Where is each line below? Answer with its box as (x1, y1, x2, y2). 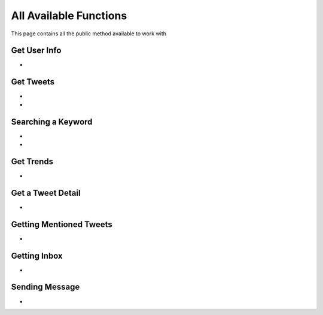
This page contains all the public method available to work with (11, 30, 167, 37)
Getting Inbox (11, 250, 63, 261)
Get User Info (11, 46, 62, 56)
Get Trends (11, 156, 54, 166)
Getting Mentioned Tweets (11, 219, 113, 229)
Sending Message (11, 282, 80, 292)
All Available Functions (11, 9, 127, 22)
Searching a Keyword (11, 117, 93, 127)
